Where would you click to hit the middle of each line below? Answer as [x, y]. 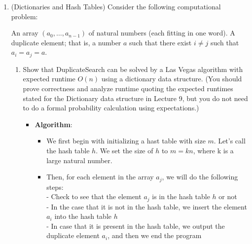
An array [25, 33]
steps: [55, 187]
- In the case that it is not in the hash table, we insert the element [147, 206]
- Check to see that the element [94, 196]
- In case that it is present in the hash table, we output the [136, 226]
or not [228, 196]
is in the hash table [181, 196]
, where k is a [213, 150]
